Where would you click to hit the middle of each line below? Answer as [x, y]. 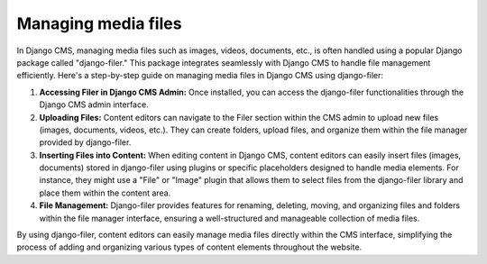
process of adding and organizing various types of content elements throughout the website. [189, 247]
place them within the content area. [105, 193]
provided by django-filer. [85, 142]
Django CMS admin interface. [94, 105]
